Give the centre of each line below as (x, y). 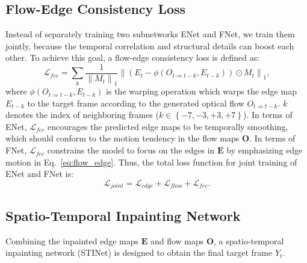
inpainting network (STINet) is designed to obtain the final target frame (139, 252)
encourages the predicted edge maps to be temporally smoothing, (168, 126)
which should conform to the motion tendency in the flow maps (122, 138)
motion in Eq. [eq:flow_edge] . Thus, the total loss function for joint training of (151, 162)
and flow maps (177, 240)
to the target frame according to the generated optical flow (136, 103)
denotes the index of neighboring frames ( (82, 115)
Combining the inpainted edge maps (72, 240)
